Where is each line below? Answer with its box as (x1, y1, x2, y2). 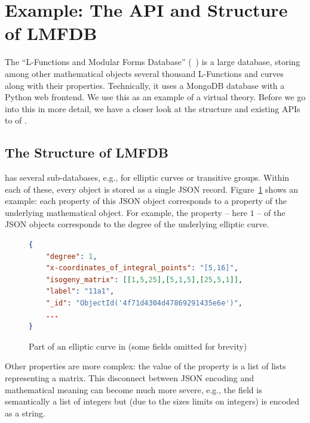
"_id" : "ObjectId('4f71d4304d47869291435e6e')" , (45, 299, 243, 308)
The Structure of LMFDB (5, 143, 168, 162)
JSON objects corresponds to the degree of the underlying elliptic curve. (5, 218, 269, 230)
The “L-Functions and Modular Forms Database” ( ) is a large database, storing (5, 55, 300, 68)
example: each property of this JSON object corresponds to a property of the (5, 194, 287, 207)
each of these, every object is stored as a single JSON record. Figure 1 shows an (5, 183, 299, 195)
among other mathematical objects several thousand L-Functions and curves (5, 67, 284, 79)
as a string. (5, 406, 45, 419)
